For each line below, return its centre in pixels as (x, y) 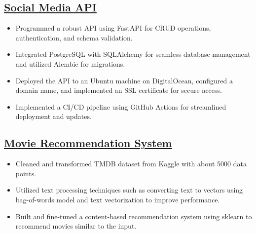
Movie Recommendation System (88, 143)
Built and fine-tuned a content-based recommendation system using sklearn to (134, 216)
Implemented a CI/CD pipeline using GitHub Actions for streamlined (121, 106)
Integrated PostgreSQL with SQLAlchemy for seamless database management (133, 54)
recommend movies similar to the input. (76, 226)
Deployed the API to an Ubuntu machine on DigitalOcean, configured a (124, 80)
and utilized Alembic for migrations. (70, 63)
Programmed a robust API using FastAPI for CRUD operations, (113, 28)
